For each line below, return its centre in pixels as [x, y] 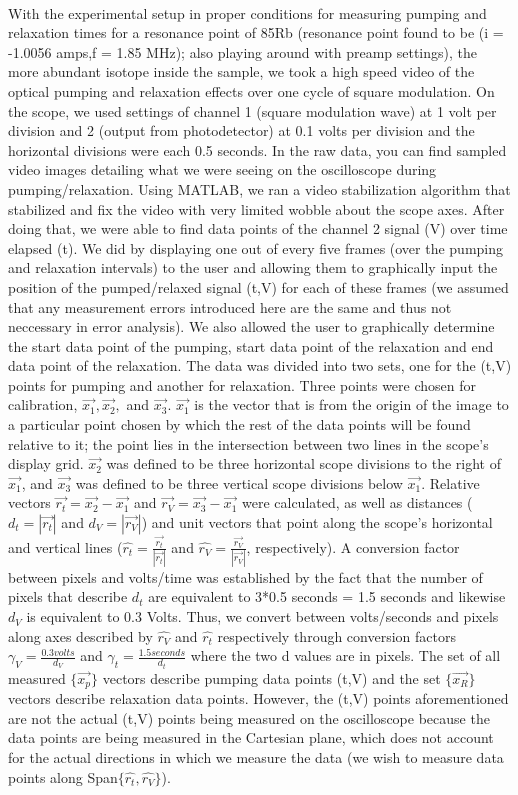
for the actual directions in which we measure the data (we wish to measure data [256, 756]
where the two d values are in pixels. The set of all [345, 655]
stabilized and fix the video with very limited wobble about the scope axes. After [256, 208]
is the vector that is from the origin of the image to [351, 404]
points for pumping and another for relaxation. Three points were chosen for [242, 384]
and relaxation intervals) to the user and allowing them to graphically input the [253, 267]
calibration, [43, 404]
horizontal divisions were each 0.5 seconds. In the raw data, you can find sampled [257, 149]
